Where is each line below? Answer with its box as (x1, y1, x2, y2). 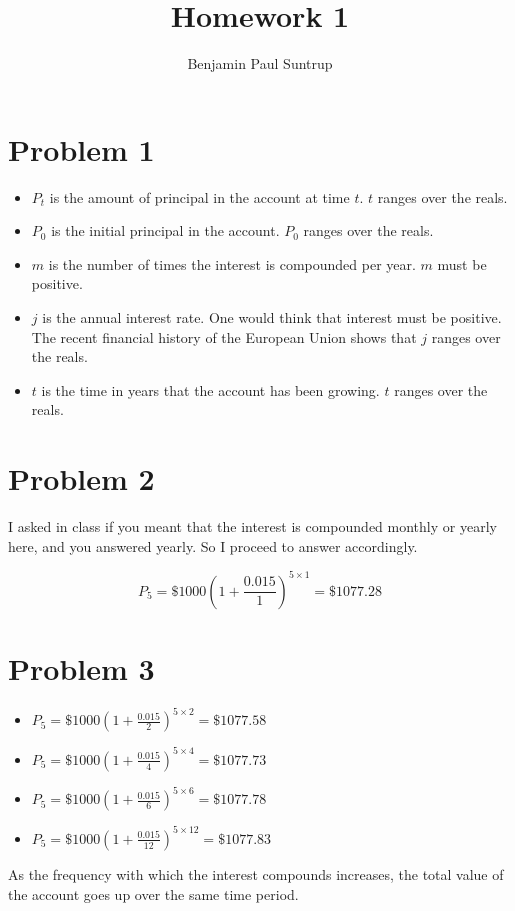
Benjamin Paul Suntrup (187, 53, 333, 74)
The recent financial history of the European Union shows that (31, 326, 417, 347)
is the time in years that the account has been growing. (41, 379, 380, 400)
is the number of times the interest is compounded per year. (48, 253, 416, 274)
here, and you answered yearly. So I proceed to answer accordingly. (8, 535, 418, 556)
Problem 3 (8, 648, 155, 688)
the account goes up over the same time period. (8, 883, 299, 904)
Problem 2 (8, 458, 155, 499)
